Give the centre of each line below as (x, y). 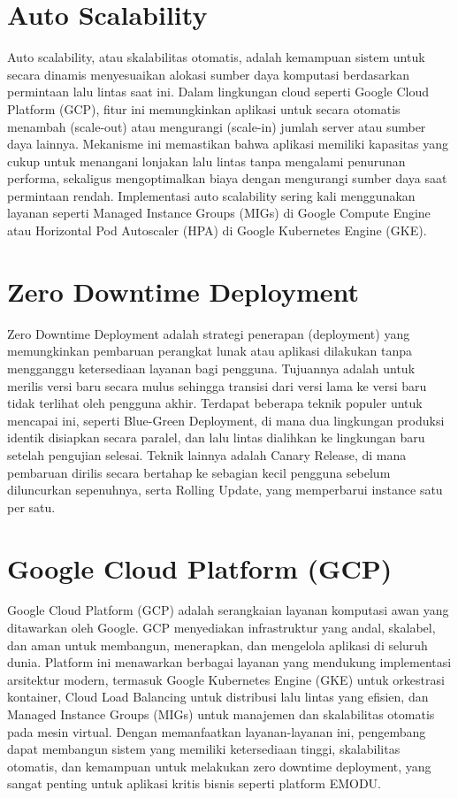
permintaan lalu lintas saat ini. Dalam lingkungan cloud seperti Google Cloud (218, 92)
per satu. (31, 506)
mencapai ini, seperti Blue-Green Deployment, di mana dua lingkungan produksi (226, 420)
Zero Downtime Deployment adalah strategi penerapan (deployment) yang (209, 333)
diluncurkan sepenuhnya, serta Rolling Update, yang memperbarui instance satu (225, 490)
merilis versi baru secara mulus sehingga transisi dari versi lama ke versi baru (217, 385)
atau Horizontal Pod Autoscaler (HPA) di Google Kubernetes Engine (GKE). (217, 230)
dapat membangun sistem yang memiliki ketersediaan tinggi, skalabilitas (204, 749)
